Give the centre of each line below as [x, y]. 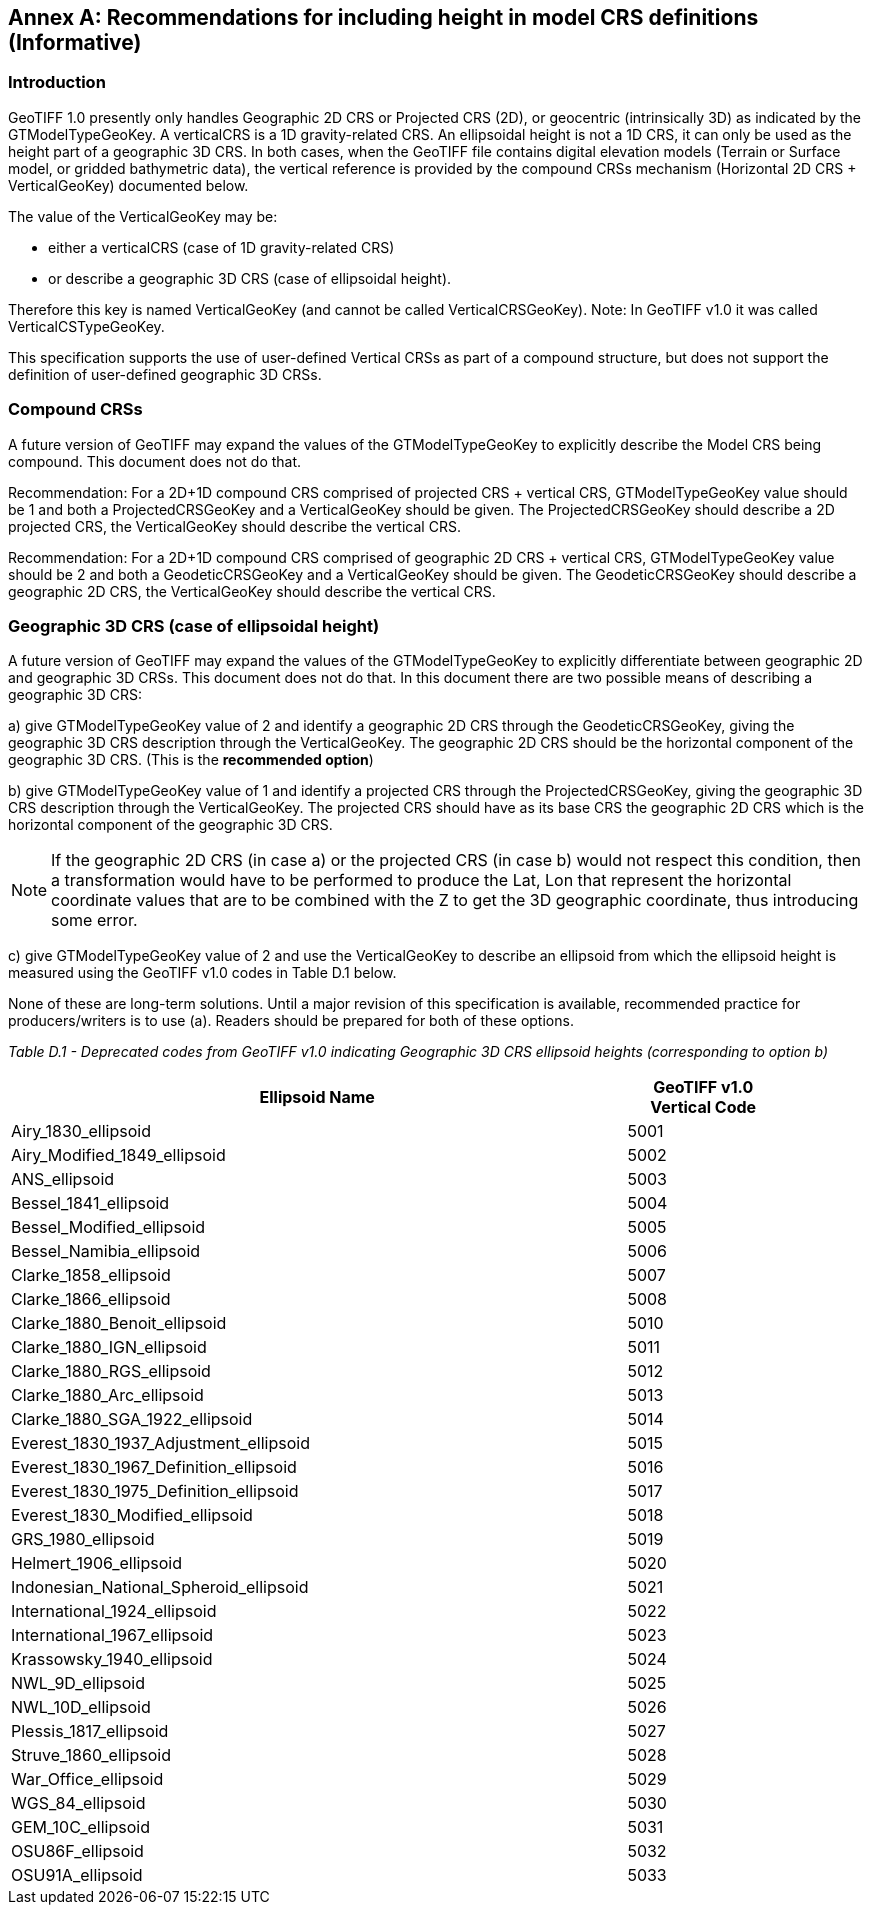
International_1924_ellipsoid [114, 1611]
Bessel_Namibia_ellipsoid [106, 1251]
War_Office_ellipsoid [87, 1779]
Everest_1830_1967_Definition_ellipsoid [154, 1467]
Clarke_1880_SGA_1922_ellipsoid [132, 1419]
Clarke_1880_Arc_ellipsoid [107, 1395]
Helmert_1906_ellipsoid [96, 1563]
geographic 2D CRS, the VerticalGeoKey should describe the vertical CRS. [252, 591]
